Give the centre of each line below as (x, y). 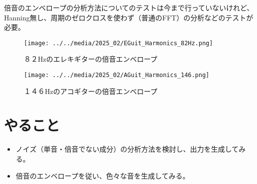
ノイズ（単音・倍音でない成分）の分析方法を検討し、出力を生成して (127, 149)
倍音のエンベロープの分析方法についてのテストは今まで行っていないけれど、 (129, 7)
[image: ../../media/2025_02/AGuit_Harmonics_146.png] (117, 75)
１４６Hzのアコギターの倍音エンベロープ (91, 91)
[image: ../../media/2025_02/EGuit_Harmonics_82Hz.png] (119, 43)
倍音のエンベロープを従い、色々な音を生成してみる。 (103, 175)
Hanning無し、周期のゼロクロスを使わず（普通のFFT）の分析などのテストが (129, 17)
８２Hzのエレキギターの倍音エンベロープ (91, 59)
